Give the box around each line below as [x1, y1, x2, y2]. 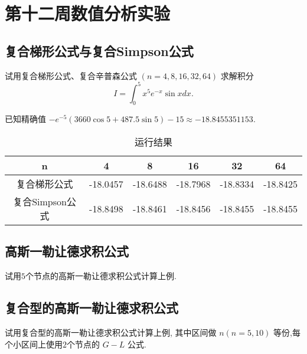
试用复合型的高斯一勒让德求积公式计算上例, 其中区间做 [5, 326, 217, 339]
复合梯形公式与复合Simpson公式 [5, 41, 194, 60]
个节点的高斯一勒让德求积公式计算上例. [25, 270, 177, 282]
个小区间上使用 [5, 337, 63, 350]
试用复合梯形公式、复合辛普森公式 [5, 69, 137, 81]
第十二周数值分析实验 [5, 1, 171, 25]
